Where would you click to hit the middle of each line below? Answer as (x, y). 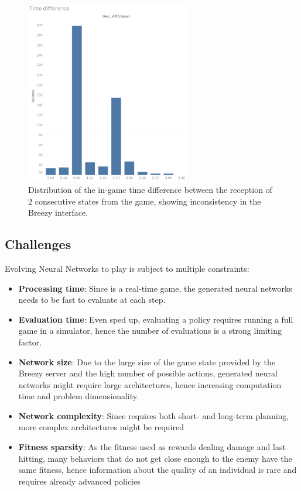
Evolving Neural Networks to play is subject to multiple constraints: (127, 268)
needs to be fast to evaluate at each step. (92, 300)
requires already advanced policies (79, 481)
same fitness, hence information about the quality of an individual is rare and (158, 470)
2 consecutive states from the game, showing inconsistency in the (145, 201)
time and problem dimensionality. (78, 396)
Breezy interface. (58, 212)
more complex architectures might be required (101, 427)
